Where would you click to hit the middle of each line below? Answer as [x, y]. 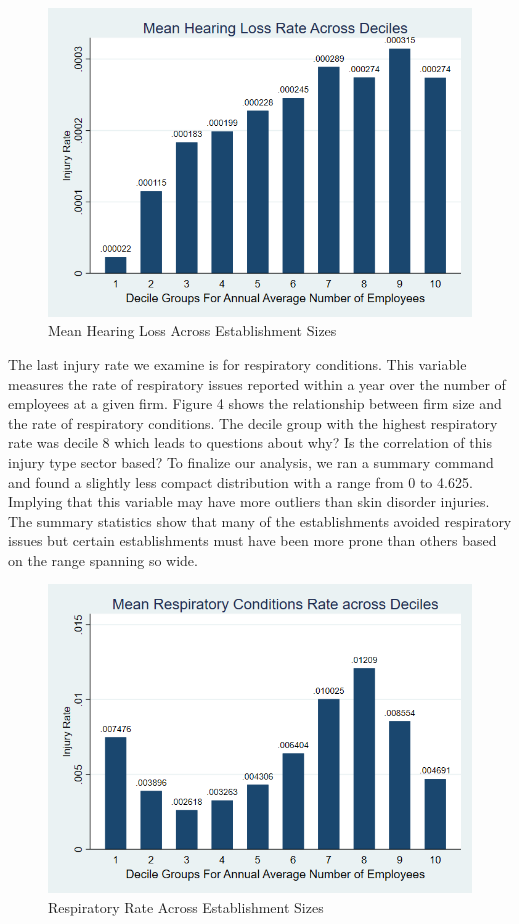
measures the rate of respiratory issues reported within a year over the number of [257, 383]
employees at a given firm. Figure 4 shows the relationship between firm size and [255, 403]
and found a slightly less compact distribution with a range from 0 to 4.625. [240, 481]
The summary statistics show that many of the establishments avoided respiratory [260, 520]
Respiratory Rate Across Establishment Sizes [186, 906]
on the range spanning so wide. [103, 559]
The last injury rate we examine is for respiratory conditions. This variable [237, 363]
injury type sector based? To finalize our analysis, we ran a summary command [251, 461]
